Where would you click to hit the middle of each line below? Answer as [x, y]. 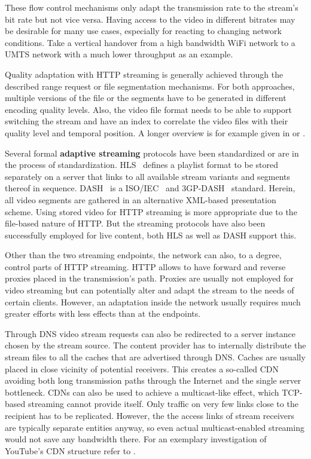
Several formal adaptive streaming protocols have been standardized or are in [152, 153]
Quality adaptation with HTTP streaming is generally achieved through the [144, 74]
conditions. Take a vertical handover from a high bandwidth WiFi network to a [150, 42]
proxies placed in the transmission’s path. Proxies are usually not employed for [149, 278]
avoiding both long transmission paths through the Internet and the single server [153, 380]
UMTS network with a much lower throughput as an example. [119, 54]
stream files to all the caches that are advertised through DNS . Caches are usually [155, 357]
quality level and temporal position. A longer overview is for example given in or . [155, 132]
